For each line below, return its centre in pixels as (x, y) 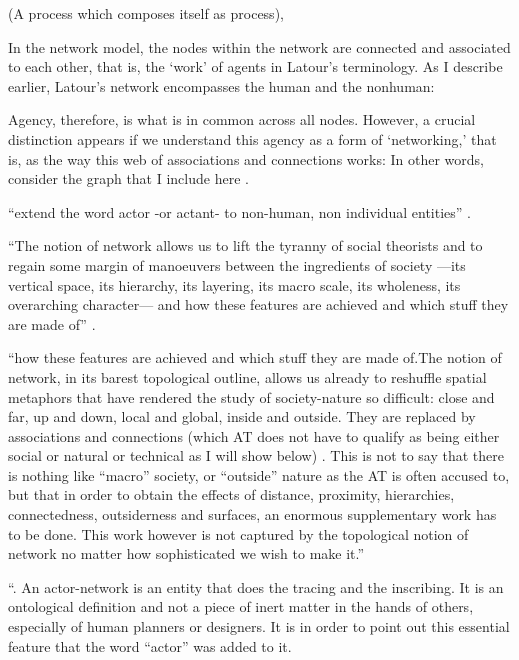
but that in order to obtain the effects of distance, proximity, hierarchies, (231, 494)
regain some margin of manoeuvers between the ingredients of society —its (237, 264)
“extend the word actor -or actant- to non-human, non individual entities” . (240, 211)
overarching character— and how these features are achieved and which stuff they (258, 304)
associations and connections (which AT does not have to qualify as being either (254, 435)
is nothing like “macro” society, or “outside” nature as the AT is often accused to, (259, 474)
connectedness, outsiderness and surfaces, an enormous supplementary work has (252, 514)
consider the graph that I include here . (128, 178)
